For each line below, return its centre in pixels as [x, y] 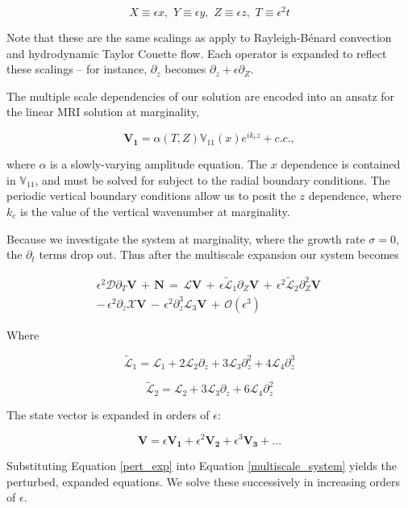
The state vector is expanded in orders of [108, 414]
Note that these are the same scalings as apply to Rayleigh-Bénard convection [199, 37]
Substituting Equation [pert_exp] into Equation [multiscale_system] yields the [202, 465]
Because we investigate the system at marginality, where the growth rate [186, 238]
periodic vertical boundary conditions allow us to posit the [151, 196]
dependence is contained [341, 164]
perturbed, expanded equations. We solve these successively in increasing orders [204, 481]
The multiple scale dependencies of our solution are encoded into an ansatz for [201, 96]
